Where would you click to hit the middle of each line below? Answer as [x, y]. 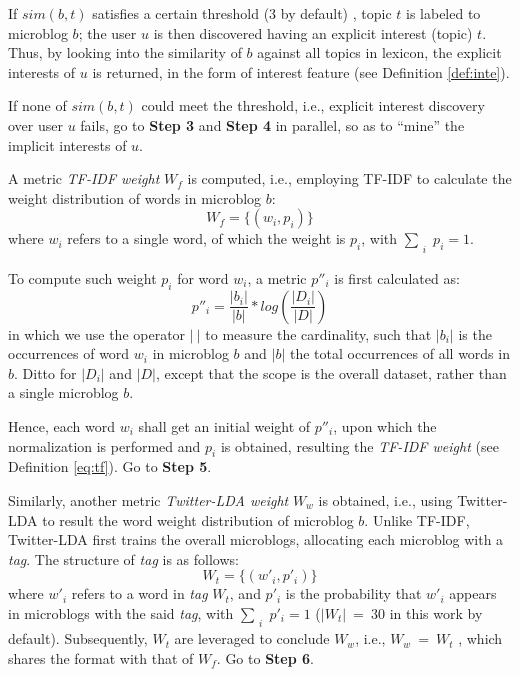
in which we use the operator [97, 333]
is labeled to [443, 13]
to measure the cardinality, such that [318, 333]
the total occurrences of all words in [399, 353]
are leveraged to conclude [252, 638]
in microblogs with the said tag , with [121, 612]
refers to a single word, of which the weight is [206, 238]
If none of [37, 105]
